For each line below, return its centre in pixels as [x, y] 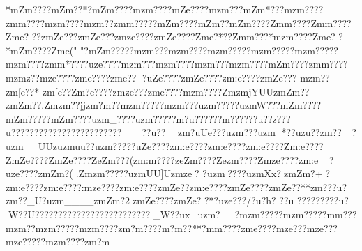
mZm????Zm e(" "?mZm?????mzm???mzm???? [109, 50]
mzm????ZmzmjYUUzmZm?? [246, 91]
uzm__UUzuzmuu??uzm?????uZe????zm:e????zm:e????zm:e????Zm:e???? [165, 145]
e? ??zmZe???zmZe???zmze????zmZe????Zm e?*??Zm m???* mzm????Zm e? [178, 37]
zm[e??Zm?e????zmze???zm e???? [113, 91]
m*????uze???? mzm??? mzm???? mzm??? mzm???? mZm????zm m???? [202, 64]
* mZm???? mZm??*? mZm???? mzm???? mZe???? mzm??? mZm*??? [145, 9]
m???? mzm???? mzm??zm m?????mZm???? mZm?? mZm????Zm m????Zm [171, 23]
